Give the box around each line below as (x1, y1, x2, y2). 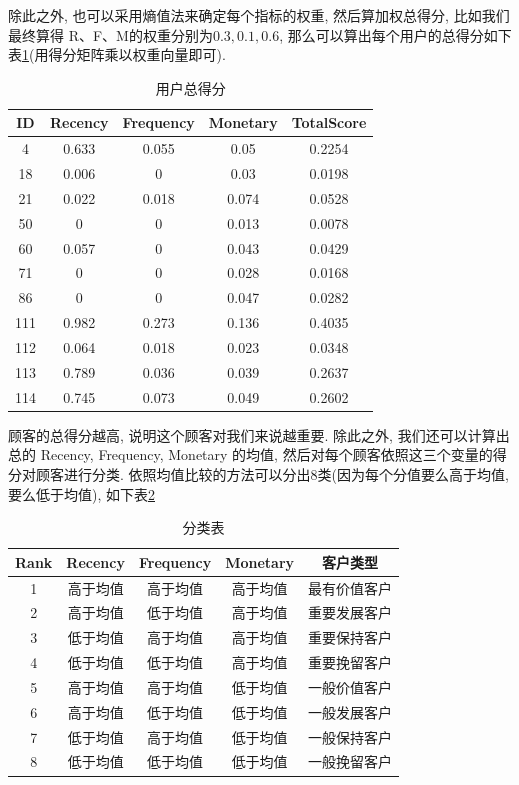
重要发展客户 (308, 602, 393, 623)
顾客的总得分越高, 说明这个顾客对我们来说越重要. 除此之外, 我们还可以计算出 (8, 424, 510, 445)
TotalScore (291, 112, 367, 133)
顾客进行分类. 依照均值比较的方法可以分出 (35, 463, 311, 484)
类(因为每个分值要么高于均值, (317, 463, 509, 484)
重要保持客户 (308, 627, 393, 648)
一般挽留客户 (308, 751, 393, 772)
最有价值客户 (308, 577, 393, 598)
